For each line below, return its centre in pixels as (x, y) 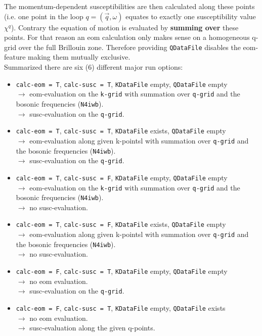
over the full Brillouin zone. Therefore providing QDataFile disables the (129, 47)
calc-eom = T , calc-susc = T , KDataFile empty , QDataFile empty (122, 84)
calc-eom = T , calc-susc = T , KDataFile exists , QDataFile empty (121, 131)
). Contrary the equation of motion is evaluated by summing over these (125, 27)
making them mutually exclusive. (79, 57)
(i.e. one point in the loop (44, 16)
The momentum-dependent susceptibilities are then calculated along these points (129, 6)
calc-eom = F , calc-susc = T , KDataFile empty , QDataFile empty (122, 271)
